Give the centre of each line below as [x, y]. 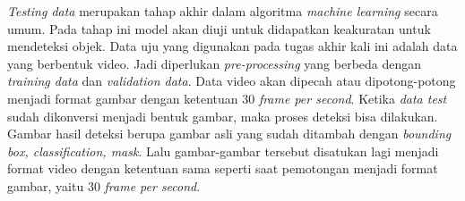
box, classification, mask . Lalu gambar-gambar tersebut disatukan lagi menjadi [223, 151]
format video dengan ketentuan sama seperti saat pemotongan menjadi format [223, 168]
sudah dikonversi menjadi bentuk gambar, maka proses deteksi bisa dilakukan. [223, 116]
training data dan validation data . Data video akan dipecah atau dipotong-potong [232, 81]
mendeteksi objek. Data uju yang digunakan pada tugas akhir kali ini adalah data [232, 46]
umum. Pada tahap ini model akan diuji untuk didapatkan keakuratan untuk [219, 28]
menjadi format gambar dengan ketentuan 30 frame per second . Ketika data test [227, 98]
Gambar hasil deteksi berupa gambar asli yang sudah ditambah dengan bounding [229, 134]
